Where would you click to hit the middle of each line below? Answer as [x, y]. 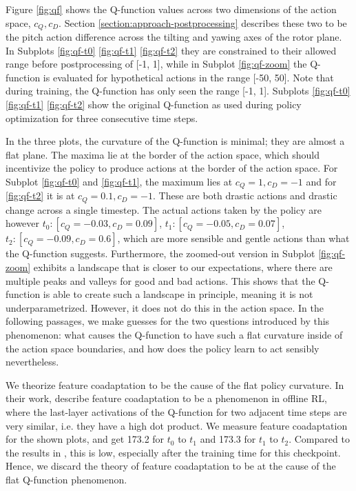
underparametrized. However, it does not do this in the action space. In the [165, 307]
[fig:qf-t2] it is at [40, 196]
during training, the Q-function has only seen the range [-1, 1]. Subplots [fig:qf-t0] [178, 91]
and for [321, 181]
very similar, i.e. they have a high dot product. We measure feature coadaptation [177, 425]
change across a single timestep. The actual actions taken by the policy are [164, 209]
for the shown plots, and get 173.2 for [85, 439]
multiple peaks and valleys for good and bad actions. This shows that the [160, 280]
